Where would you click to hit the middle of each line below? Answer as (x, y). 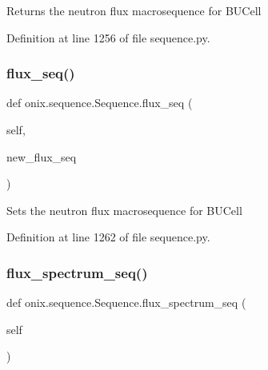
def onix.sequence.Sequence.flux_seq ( (100, 103)
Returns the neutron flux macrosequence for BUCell (134, 10)
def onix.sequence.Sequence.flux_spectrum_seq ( (126, 302)
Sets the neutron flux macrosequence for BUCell (124, 210)
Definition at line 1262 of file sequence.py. (108, 237)
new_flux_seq (42, 156)
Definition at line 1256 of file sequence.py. (108, 37)
